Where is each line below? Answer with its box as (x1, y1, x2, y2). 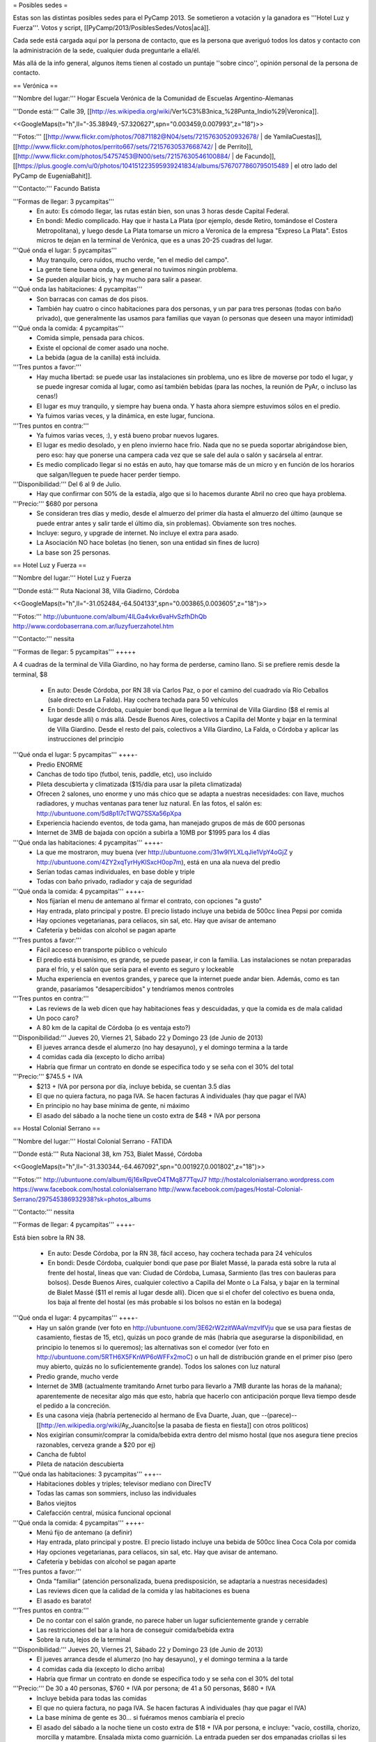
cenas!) (36, 392, 58, 401)
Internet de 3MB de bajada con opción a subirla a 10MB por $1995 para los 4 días (36, 828, 271, 837)
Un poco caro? (36, 1014, 79, 1022)
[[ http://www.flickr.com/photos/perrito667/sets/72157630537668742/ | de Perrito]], (13, 142, 253, 151)
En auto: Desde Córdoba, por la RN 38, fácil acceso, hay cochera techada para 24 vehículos (47, 1249, 313, 1258)
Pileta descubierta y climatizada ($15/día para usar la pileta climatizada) (36, 780, 242, 788)
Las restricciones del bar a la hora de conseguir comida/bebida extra (36, 1626, 235, 1634)
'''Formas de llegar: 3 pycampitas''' (13, 197, 115, 206)
